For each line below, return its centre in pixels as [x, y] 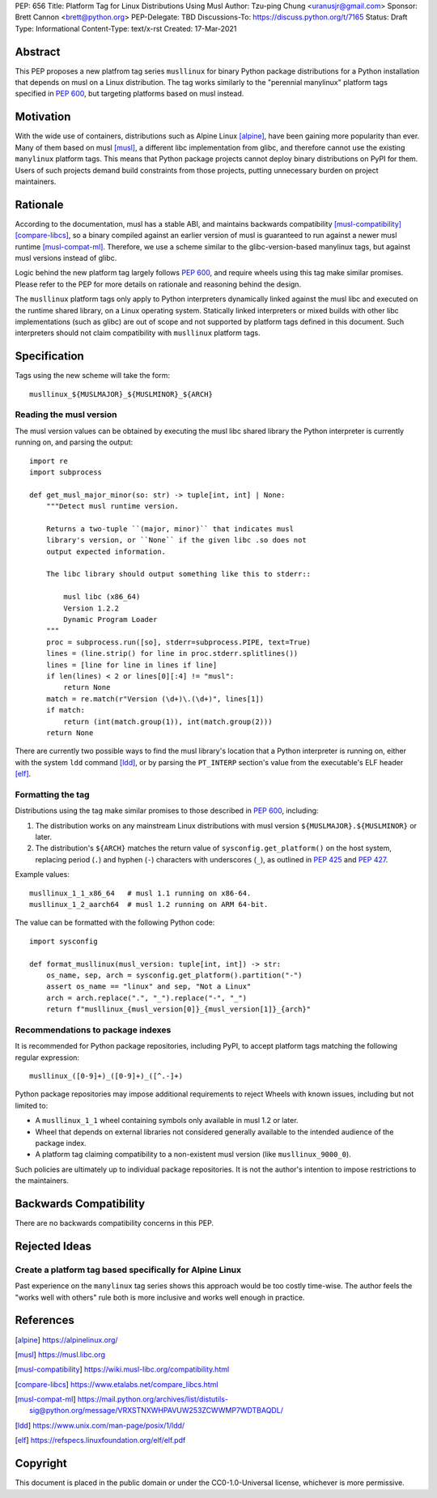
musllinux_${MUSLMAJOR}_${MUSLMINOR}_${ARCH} [121, 394]
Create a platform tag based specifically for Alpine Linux [128, 1270]
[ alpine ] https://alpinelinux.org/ [66, 1339]
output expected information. [106, 551]
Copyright [41, 1464]
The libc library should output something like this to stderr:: [178, 574]
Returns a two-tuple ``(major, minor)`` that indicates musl [170, 529]
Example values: [42, 875]
